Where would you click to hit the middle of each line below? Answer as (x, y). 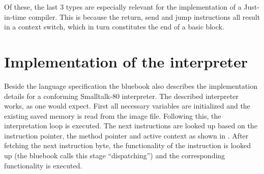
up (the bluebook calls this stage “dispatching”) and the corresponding (115, 155)
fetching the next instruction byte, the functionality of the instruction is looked (127, 145)
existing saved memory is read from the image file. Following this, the (113, 115)
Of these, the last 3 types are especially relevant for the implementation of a (123, 7)
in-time (15, 16)
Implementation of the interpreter (126, 61)
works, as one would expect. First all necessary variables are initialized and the (127, 106)
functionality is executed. (43, 165)
